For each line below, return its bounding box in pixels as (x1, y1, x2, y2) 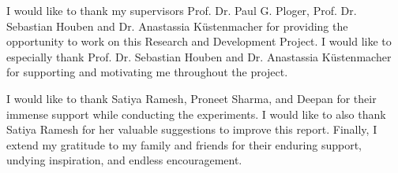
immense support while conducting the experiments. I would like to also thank (6, 105, 386, 122)
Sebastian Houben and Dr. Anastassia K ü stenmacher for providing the (6, 17, 348, 34)
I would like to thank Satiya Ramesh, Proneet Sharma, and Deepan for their (6, 90, 377, 106)
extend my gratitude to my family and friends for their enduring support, (6, 136, 362, 153)
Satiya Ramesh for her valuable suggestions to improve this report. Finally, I (6, 121, 377, 138)
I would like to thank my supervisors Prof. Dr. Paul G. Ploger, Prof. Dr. (6, 2, 357, 18)
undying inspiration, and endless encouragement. (6, 152, 242, 168)
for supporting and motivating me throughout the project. (6, 64, 288, 80)
